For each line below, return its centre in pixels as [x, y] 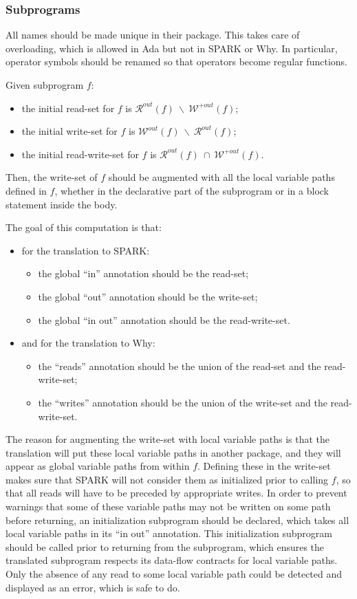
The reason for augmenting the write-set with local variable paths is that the [168, 439]
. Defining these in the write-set [264, 466]
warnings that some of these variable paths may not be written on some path [168, 507]
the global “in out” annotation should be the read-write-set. [164, 319]
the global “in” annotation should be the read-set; [143, 273]
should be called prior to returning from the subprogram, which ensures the [165, 546]
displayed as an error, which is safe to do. [93, 587]
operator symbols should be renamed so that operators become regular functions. [176, 62]
